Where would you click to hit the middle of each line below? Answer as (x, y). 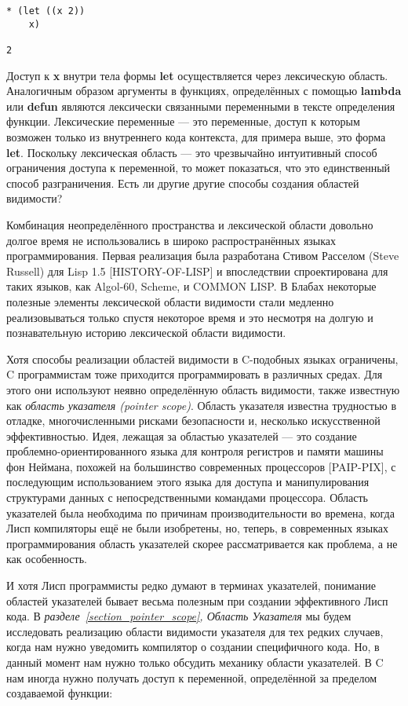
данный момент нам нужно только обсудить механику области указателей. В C (195, 662)
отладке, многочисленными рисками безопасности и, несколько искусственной (193, 421)
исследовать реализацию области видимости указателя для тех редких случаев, (195, 631)
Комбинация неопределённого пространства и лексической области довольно (190, 224)
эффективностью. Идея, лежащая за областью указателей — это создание (182, 435)
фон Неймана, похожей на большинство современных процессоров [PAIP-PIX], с (201, 466)
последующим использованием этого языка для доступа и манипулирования (188, 482)
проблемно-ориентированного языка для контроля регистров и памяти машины (195, 451)
